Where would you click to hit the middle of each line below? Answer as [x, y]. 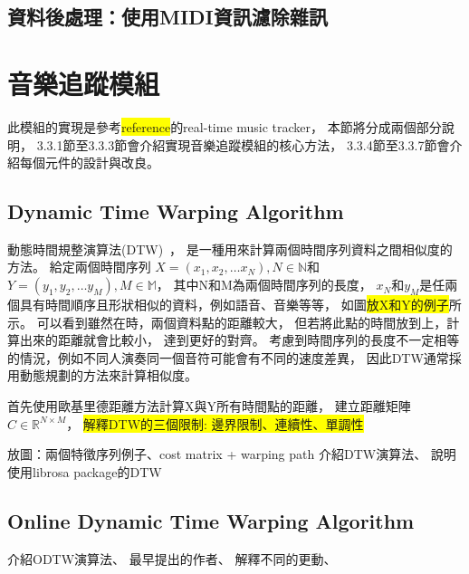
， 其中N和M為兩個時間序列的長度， [264, 285]
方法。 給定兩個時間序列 [79, 267]
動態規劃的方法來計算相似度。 [108, 375]
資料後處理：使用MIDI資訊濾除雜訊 [167, 17]
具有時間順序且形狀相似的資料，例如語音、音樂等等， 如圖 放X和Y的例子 [234, 305]
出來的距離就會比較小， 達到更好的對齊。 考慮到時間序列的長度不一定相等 [239, 340]
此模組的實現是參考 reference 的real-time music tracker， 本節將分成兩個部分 [225, 126]
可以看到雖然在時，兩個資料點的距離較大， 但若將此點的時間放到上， [242, 322]
